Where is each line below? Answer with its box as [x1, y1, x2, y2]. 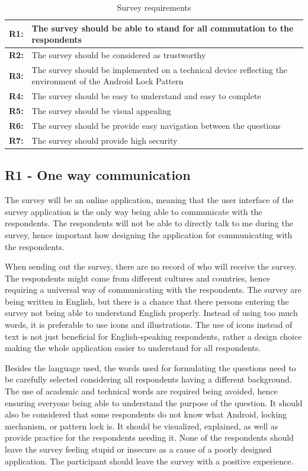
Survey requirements [117, 1, 191, 13]
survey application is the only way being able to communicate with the [5, 205, 262, 217]
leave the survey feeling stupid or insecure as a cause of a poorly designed [5, 443, 272, 456]
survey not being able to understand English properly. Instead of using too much [5, 306, 298, 319]
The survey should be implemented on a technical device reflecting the [31, 63, 288, 75]
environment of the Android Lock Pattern [31, 75, 184, 87]
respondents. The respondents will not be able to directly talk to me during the [5, 217, 293, 229]
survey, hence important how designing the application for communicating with [5, 228, 293, 241]
